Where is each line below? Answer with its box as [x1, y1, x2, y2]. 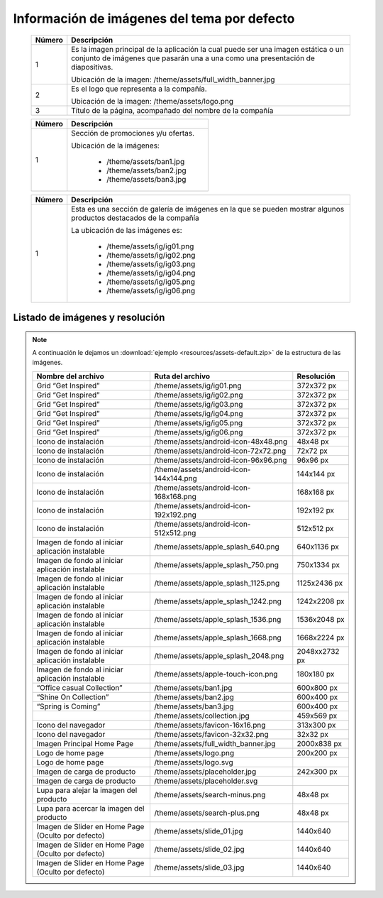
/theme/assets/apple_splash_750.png [154, 559, 279, 569]
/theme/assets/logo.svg [154, 757, 233, 767]
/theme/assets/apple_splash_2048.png [154, 650, 284, 660]
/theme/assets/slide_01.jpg [154, 826, 244, 836]
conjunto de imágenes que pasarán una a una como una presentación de [71, 53, 315, 63]
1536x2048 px [296, 614, 345, 624]
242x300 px [296, 767, 338, 777]
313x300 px [296, 720, 336, 730]
